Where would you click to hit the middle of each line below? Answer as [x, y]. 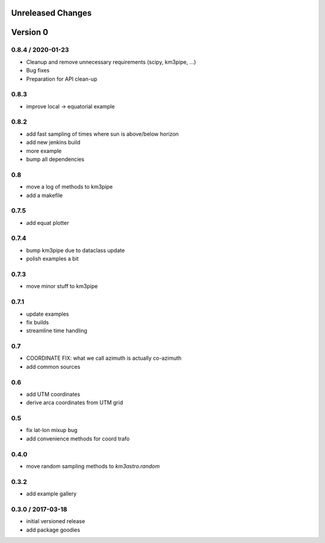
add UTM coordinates [53, 394]
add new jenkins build [53, 142]
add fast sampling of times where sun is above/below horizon [102, 134]
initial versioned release [56, 521]
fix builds [38, 322]
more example [44, 151]
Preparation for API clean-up [62, 79]
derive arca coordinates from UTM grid [75, 403]
